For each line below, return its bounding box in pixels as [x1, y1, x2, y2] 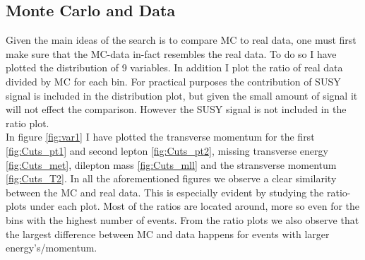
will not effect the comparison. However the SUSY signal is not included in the [6, 102, 347, 117]
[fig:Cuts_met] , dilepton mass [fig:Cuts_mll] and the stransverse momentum [6, 157, 337, 172]
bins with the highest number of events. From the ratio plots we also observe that [6, 212, 359, 227]
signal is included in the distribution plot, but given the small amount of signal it [6, 88, 358, 102]
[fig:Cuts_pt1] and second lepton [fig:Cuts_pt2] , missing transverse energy [6, 143, 328, 158]
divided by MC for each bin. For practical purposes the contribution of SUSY [6, 73, 341, 88]
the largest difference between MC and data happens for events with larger [6, 226, 330, 241]
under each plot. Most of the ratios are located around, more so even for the [30, 199, 360, 213]
